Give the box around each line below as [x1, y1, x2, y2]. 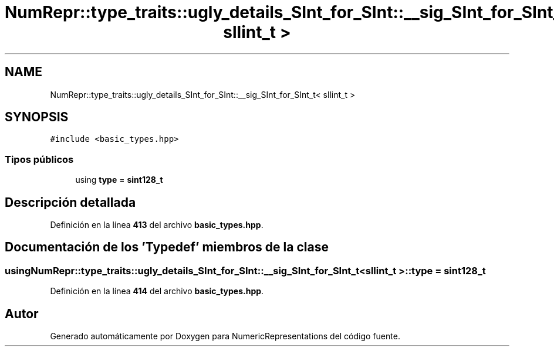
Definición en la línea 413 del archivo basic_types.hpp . [50, 220, 264, 230]
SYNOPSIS [5, 110, 69, 125]
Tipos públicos [5, 153, 74, 165]
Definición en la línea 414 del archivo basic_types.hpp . [50, 286, 264, 297]
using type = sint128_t [75, 175, 163, 185]
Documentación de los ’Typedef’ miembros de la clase [5, 240, 329, 255]
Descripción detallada [5, 195, 136, 210]
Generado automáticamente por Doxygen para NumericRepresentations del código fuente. [50, 331, 400, 342]
